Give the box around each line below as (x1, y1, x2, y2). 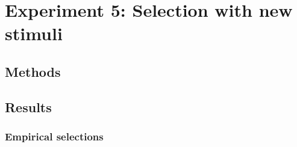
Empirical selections (5, 129, 104, 144)
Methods (5, 62, 61, 80)
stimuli (5, 21, 63, 46)
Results (5, 97, 52, 116)
